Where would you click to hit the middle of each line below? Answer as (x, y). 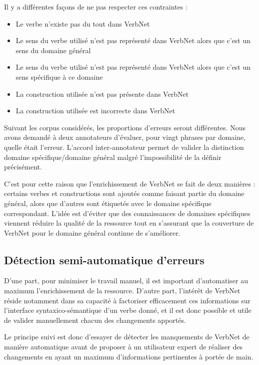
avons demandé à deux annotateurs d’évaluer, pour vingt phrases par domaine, (125, 137)
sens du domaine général (53, 50)
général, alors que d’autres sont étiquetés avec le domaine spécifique (108, 203)
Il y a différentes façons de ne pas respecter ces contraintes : (96, 7)
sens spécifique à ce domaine (59, 76)
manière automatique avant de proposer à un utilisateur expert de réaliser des (123, 347)
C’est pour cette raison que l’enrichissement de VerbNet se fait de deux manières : (130, 183)
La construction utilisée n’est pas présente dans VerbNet (102, 94)
